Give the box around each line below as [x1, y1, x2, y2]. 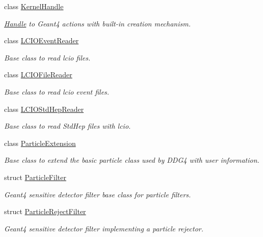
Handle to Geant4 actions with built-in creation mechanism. [4, 18, 191, 28]
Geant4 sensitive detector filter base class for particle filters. [4, 189, 191, 199]
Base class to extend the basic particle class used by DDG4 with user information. [4, 155, 259, 165]
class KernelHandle [4, 1, 64, 11]
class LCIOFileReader [4, 69, 72, 80]
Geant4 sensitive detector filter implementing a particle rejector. [4, 223, 204, 233]
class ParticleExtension [4, 137, 76, 148]
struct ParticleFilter [4, 171, 66, 182]
